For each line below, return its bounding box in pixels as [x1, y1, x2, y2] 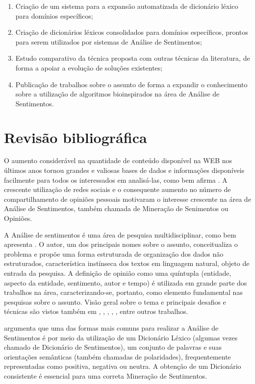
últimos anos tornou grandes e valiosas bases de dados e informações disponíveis [4, 165, 245, 175]
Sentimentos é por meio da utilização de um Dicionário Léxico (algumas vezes [4, 332, 238, 342]
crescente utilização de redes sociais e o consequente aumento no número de [4, 184, 231, 194]
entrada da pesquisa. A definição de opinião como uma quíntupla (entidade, [4, 268, 231, 278]
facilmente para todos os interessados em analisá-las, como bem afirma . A [4, 174, 228, 185]
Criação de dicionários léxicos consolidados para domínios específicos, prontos [15, 27, 248, 37]
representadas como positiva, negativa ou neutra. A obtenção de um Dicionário [4, 361, 241, 371]
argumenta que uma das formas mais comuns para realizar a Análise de [4, 322, 219, 333]
